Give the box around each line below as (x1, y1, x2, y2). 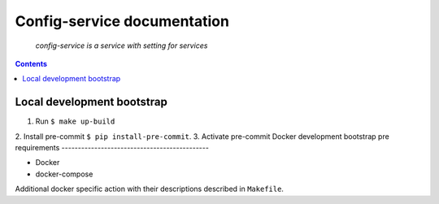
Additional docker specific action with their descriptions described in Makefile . (15, 184, 285, 194)
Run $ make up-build (35, 116, 115, 126)
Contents (15, 59, 48, 68)
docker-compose (35, 169, 93, 179)
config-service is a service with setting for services (35, 41, 208, 50)
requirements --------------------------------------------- (15, 143, 209, 153)
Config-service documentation (15, 12, 229, 30)
